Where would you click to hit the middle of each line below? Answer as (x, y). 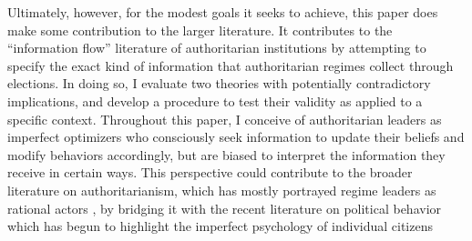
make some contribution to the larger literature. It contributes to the (200, 30)
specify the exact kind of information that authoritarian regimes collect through (231, 65)
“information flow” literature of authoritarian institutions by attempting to (217, 48)
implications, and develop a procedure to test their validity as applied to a (215, 100)
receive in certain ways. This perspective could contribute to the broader (210, 172)
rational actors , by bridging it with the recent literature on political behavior (225, 208)
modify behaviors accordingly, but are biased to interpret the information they (226, 154)
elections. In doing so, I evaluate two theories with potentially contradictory (219, 83)
